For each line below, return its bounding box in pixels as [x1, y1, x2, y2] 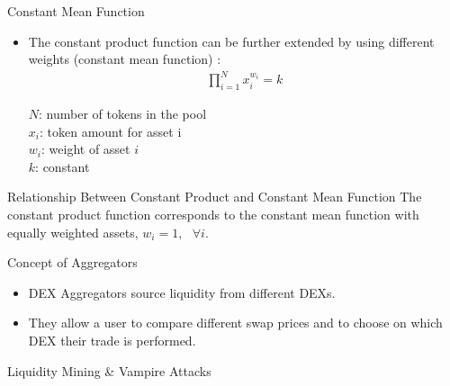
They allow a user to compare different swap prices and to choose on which [28, 313, 443, 332]
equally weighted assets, [7, 222, 139, 241]
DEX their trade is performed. [28, 331, 196, 350]
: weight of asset [41, 139, 130, 158]
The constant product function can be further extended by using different [28, 31, 435, 50]
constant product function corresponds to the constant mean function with [7, 205, 419, 224]
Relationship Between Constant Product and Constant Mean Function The [7, 187, 422, 206]
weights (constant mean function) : [28, 49, 221, 68]
